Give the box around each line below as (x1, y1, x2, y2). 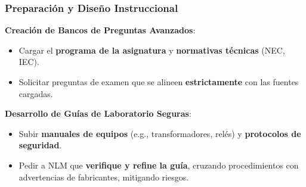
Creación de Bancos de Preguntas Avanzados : (5, 24, 196, 36)
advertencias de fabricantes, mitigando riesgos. (18, 170, 189, 183)
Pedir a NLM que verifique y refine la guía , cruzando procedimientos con (18, 158, 299, 171)
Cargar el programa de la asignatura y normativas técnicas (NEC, (18, 43, 285, 56)
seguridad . (18, 139, 62, 151)
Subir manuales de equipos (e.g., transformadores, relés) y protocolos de (18, 127, 301, 139)
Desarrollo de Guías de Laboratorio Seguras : (5, 107, 191, 120)
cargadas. (18, 87, 53, 99)
